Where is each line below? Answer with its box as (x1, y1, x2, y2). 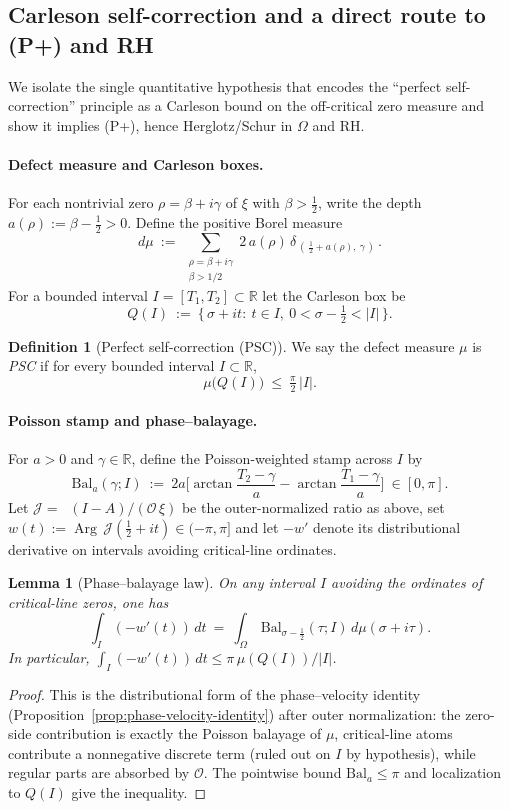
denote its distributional (313, 516, 461, 537)
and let (235, 516, 279, 537)
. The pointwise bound (203, 762, 342, 783)
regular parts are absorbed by (8, 762, 190, 783)
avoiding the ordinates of (331, 572, 483, 593)
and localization (404, 762, 502, 783)
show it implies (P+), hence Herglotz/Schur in (8, 114, 293, 135)
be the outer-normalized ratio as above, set (181, 497, 445, 517)
